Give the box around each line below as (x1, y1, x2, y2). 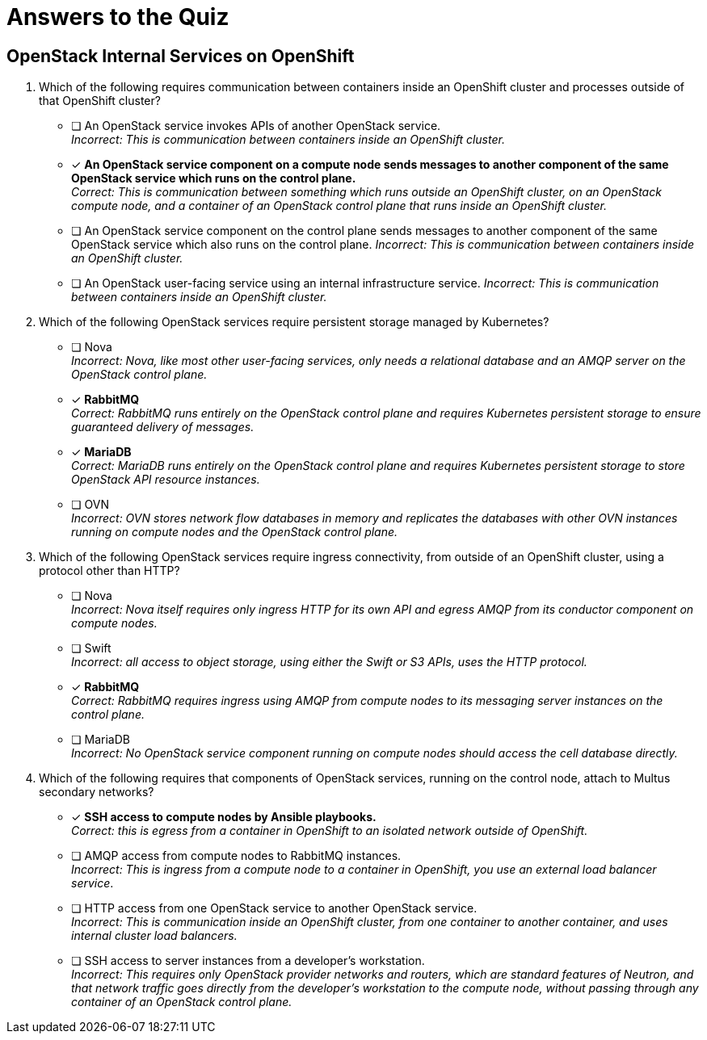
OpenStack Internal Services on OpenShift (6, 45, 355, 66)
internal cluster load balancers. (71, 929, 238, 943)
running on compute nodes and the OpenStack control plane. (71, 525, 398, 539)
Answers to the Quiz (6, 3, 229, 31)
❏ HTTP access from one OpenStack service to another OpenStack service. (71, 901, 478, 916)
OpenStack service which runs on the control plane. (71, 171, 356, 186)
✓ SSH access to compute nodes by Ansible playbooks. (71, 810, 377, 824)
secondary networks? (39, 785, 154, 799)
